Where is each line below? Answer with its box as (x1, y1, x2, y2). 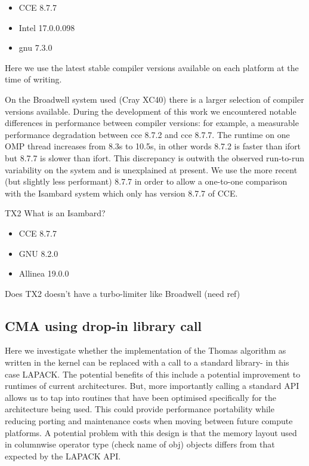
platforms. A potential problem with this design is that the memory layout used (5, 426, 297, 439)
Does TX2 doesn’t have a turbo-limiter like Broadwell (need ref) (5, 287, 240, 299)
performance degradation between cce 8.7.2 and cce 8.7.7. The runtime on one (5, 128, 290, 140)
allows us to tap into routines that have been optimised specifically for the (5, 391, 277, 403)
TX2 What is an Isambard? (5, 207, 106, 219)
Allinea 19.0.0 (18, 267, 69, 280)
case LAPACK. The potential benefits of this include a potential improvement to (5, 367, 301, 380)
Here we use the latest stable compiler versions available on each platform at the (5, 61, 299, 73)
